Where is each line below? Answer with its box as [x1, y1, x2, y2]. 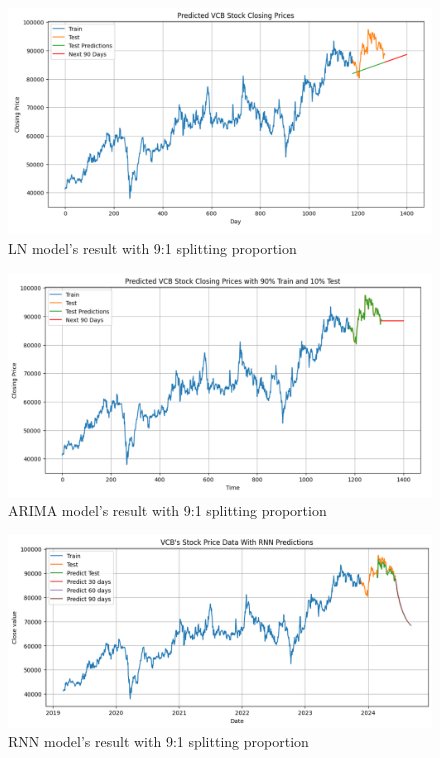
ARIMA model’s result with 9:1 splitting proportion [8, 500, 327, 521]
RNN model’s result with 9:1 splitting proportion [8, 731, 309, 752]
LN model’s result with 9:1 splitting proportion [8, 238, 297, 259]
